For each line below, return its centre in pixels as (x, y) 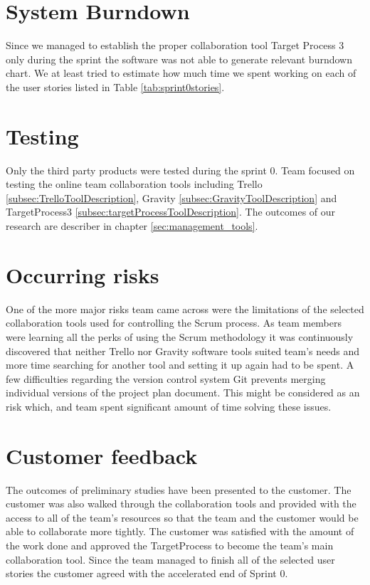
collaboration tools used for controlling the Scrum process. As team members (174, 323)
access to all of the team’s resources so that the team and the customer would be (182, 517)
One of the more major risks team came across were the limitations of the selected (185, 309)
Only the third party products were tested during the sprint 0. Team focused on (180, 170)
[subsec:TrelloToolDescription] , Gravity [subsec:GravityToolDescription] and (171, 197)
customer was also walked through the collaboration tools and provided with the (181, 504)
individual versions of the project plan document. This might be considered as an (183, 392)
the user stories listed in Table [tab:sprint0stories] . (115, 86)
